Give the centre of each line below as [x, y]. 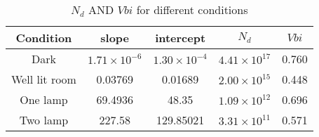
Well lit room [44, 79]
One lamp [44, 99]
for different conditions [192, 9]
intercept [181, 38]
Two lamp [44, 120]
